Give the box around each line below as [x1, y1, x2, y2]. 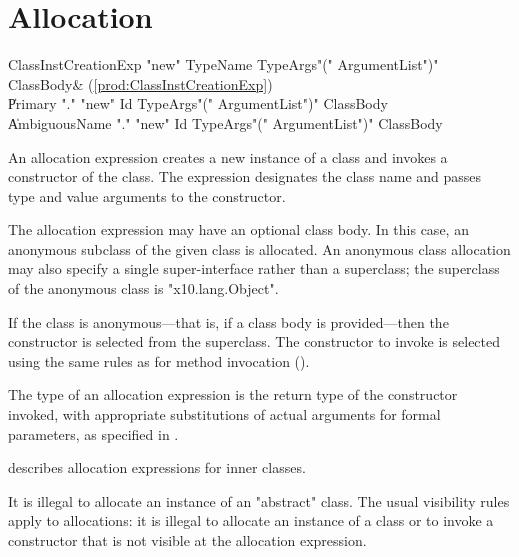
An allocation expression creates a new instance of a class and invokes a [8, 146, 448, 167]
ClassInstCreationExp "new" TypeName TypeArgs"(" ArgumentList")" [8, 54, 439, 75]
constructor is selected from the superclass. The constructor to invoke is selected [8, 331, 501, 352]
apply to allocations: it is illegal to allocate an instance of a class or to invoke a [8, 510, 494, 531]
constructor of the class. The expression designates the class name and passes [8, 166, 482, 187]
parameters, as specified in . [8, 423, 179, 444]
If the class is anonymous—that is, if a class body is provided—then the [8, 311, 449, 332]
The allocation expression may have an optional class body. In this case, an [8, 219, 469, 240]
